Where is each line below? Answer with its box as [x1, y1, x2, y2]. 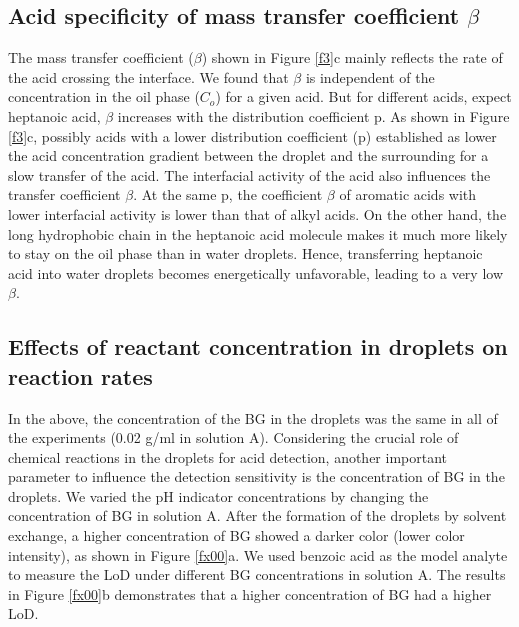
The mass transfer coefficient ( [8, 47, 194, 68]
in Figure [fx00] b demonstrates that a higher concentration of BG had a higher [8, 583, 492, 604]
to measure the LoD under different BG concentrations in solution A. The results [8, 564, 506, 585]
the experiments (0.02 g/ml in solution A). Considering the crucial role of [8, 427, 459, 448]
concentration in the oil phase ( [8, 86, 200, 107]
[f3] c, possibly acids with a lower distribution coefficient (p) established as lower [8, 125, 497, 146]
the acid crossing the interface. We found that [8, 66, 289, 87]
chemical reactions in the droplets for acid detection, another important [8, 446, 448, 467]
